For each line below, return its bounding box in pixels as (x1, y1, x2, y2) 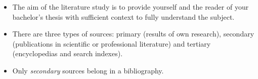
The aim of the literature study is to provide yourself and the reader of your (12, 2, 249, 12)
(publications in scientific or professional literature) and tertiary (12, 38, 211, 49)
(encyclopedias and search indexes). (12, 48, 123, 59)
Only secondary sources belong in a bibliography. (12, 65, 164, 75)
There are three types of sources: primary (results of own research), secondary (12, 28, 254, 39)
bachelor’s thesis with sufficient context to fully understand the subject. (12, 11, 235, 22)
